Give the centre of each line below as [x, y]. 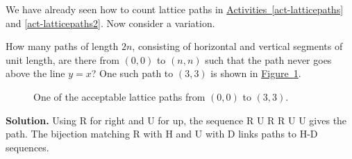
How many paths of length [62, 46]
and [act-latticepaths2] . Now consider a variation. [110, 23]
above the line [35, 73]
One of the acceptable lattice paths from [119, 96]
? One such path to [132, 73]
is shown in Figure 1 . [256, 73]
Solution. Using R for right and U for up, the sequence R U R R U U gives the [176, 120]
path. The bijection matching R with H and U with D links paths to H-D [162, 134]
